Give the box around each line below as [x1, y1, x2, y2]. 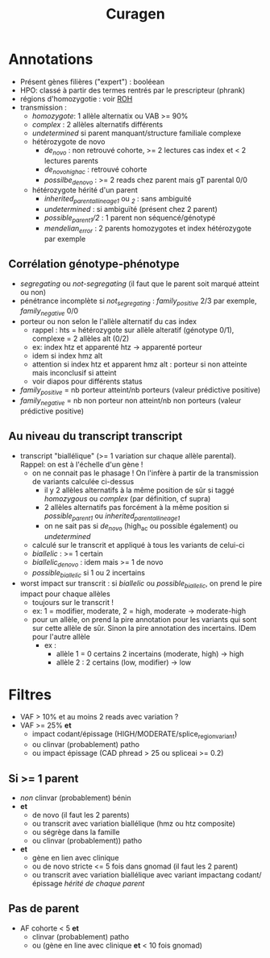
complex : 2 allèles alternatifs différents [31, 119, 164, 129]
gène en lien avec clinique [31, 853, 119, 863]
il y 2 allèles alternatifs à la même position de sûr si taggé [44, 485, 235, 495]
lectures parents [44, 156, 99, 165]
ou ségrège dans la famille [31, 827, 120, 837]
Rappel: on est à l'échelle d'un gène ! [19, 459, 143, 469]
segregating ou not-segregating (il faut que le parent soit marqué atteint [19, 279, 260, 288]
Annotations [8, 50, 93, 68]
